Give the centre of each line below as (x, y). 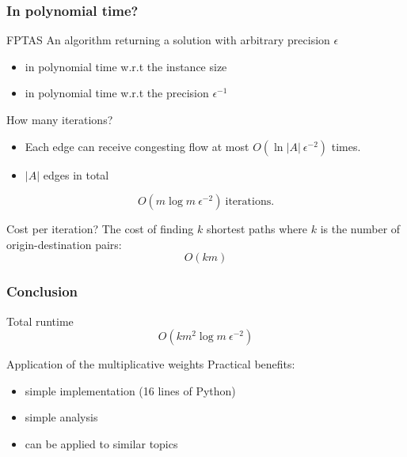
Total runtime (40, 321)
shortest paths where (257, 229)
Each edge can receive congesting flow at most (137, 146)
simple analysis (61, 417)
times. (346, 146)
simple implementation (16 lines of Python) (130, 390)
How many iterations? (60, 119)
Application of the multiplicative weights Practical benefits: (151, 364)
